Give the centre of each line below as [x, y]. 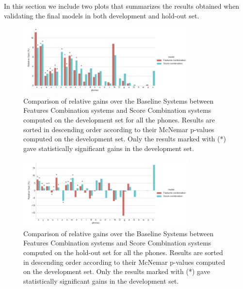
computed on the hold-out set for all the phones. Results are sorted [123, 252]
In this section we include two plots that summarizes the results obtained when [122, 6]
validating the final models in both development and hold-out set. [102, 15]
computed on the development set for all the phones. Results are [119, 119]
